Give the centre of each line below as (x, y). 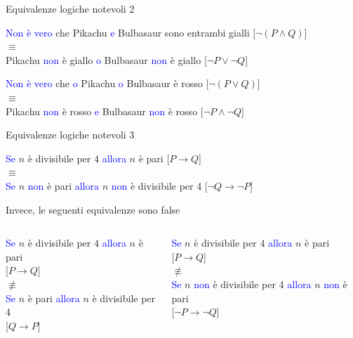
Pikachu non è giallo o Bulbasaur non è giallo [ (106, 59)
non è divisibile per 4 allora (253, 284)
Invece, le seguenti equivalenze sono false (93, 209)
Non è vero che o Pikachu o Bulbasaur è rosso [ (107, 83)
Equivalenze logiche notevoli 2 (70, 8)
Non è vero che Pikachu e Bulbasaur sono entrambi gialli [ (131, 32)
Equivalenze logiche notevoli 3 (70, 135)
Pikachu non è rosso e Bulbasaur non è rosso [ (105, 111)
